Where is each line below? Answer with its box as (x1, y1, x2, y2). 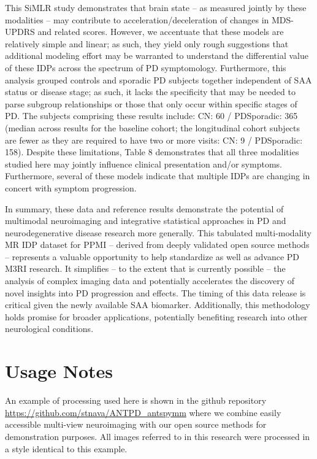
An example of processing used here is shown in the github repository (5, 394, 267, 407)
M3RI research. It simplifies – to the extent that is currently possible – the (5, 262, 286, 275)
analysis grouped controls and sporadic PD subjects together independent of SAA (5, 73, 312, 86)
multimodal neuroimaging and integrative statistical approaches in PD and (5, 214, 286, 227)
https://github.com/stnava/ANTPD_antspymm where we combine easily (5, 406, 281, 418)
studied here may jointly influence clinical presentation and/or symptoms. (5, 157, 282, 170)
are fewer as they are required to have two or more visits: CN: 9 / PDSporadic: (5, 133, 303, 146)
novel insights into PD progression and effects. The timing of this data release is (5, 286, 306, 299)
